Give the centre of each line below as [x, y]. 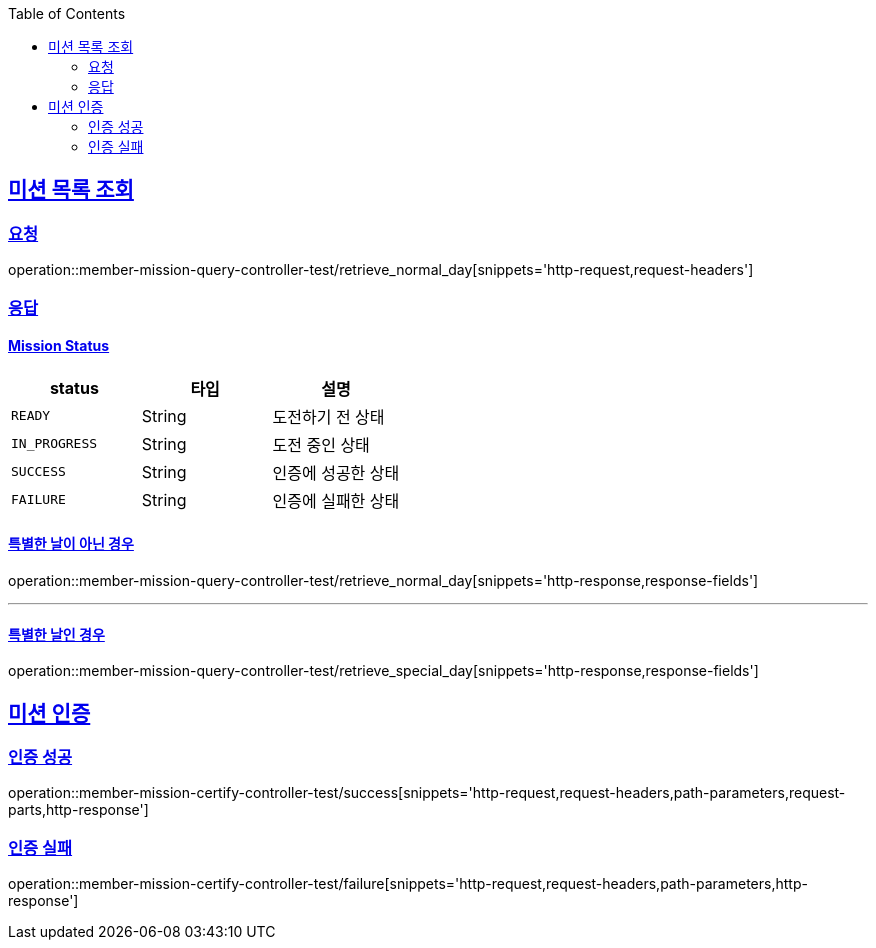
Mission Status [59, 346]
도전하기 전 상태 [328, 416]
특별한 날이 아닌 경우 [71, 544]
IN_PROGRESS [54, 444]
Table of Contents [67, 13]
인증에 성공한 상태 [336, 472]
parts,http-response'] [78, 810]
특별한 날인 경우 [56, 634]
